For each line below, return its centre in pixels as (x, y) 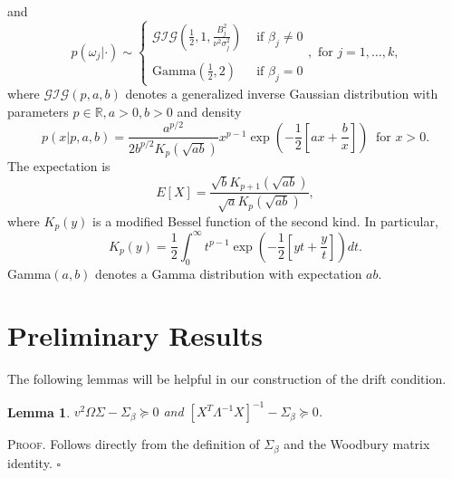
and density (209, 111)
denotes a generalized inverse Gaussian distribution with (282, 93)
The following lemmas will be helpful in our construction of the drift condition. (227, 379)
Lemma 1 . (39, 411)
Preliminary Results (135, 335)
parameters (38, 111)
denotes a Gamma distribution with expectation (229, 273)
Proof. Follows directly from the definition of (134, 444)
